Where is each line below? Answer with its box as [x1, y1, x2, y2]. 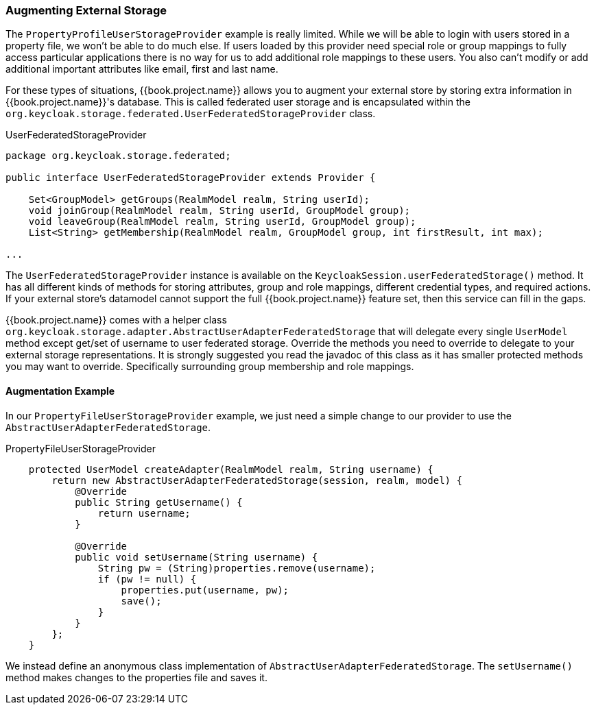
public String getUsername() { [75, 496, 243, 508]
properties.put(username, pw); [121, 584, 289, 596]
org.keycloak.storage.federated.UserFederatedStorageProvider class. [5, 108, 376, 120]
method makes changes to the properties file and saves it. [5, 671, 267, 683]
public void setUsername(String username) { [75, 551, 318, 563]
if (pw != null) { [97, 573, 197, 585]
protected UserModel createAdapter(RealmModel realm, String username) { [28, 463, 433, 475]
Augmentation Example [5, 384, 115, 397]
